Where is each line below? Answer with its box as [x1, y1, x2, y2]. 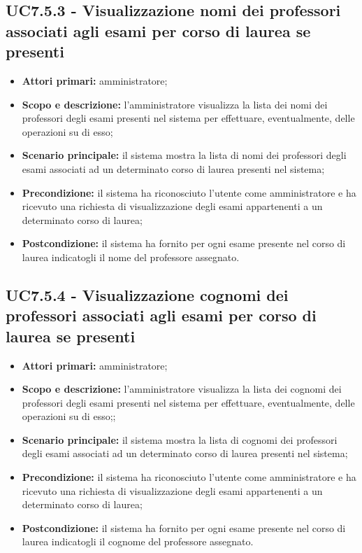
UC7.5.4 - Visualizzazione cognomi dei [6, 283, 289, 305]
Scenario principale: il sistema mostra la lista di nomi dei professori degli [22, 148, 347, 162]
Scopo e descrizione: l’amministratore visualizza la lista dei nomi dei [22, 97, 328, 111]
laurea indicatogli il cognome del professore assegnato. [22, 534, 254, 549]
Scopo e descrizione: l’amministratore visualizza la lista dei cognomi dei [22, 381, 342, 396]
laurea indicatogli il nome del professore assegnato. [22, 249, 240, 264]
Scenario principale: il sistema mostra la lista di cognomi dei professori [22, 432, 338, 447]
